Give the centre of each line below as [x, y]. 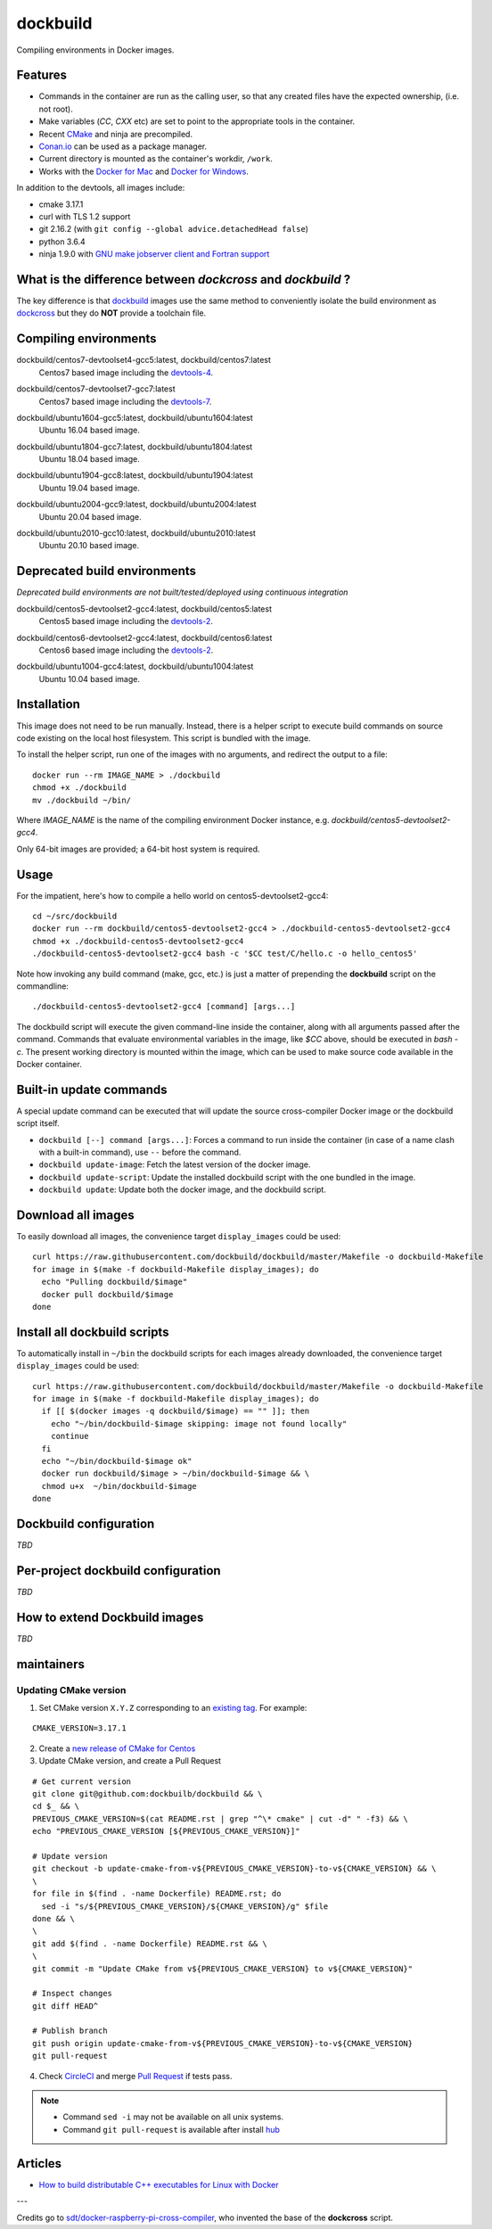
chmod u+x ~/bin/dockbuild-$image [119, 1486]
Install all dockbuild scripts [93, 1332]
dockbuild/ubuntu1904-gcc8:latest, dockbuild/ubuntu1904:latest [135, 475]
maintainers [50, 1664]
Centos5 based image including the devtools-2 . [126, 621]
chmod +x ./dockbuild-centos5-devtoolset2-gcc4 [138, 941]
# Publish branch [70, 2031]
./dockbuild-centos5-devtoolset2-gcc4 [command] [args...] [164, 1007]
